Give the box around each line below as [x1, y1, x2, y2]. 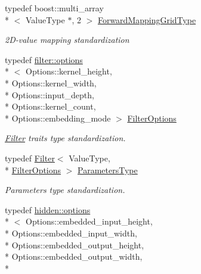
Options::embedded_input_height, [25, 215, 153, 228]
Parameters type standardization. [5, 183, 125, 196]
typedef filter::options [5, 53, 83, 66]
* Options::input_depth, [5, 88, 94, 101]
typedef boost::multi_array [5, 2, 104, 14]
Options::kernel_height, [25, 65, 112, 77]
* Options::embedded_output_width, [5, 250, 143, 263]
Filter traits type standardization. [5, 132, 126, 144]
